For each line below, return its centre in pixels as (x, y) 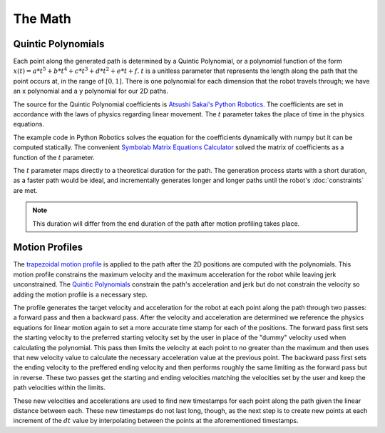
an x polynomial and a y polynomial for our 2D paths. (91, 91)
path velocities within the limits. (60, 388)
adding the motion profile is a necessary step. (81, 294)
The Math (42, 19)
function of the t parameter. (54, 157)
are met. (26, 190)
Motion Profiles (48, 248)
